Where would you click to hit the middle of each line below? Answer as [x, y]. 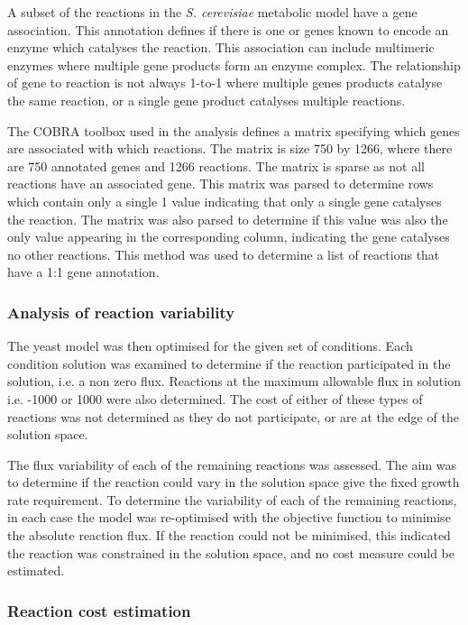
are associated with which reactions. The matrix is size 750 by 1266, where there [230, 148]
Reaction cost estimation [99, 610]
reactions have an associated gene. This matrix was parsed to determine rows [220, 184]
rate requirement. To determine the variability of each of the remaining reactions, [232, 499]
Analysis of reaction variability [121, 312]
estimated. [36, 570]
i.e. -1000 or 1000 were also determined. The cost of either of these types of [215, 398]
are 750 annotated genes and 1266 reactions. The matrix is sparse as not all [216, 165]
